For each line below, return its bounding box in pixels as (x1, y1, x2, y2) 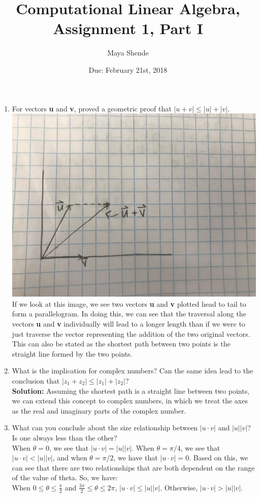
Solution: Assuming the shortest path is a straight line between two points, (12, 385, 250, 396)
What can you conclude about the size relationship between (12, 422, 198, 433)
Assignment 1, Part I (53, 18, 203, 39)
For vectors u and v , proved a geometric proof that (12, 103, 172, 113)
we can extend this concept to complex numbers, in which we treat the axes (12, 395, 248, 406)
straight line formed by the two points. (12, 348, 133, 359)
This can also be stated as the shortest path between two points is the (12, 338, 231, 349)
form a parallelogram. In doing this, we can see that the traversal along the (12, 308, 246, 319)
